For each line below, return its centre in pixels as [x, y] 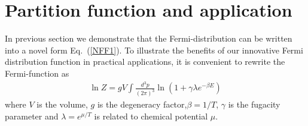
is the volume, [62, 104]
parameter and [32, 116]
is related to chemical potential [151, 116]
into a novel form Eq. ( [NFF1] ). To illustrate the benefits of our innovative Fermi [154, 50]
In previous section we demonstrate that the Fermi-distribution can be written [149, 38]
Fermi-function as [37, 73]
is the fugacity [254, 104]
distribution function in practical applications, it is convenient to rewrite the [145, 62]
